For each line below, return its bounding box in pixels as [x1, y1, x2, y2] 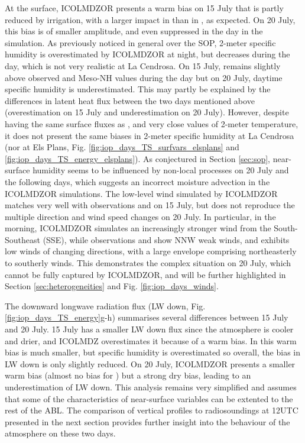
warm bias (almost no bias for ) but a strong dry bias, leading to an [5, 369, 251, 381]
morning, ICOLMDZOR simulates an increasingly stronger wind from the [5, 222, 271, 234]
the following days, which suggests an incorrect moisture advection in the [5, 175, 270, 187]
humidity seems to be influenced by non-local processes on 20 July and [33, 164, 289, 176]
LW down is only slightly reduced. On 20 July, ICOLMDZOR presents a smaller [5, 357, 296, 370]
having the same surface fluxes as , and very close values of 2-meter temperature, [5, 117, 298, 130]
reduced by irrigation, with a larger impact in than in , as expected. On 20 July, [5, 13, 296, 25]
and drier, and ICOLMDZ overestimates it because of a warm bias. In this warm [5, 334, 297, 347]
